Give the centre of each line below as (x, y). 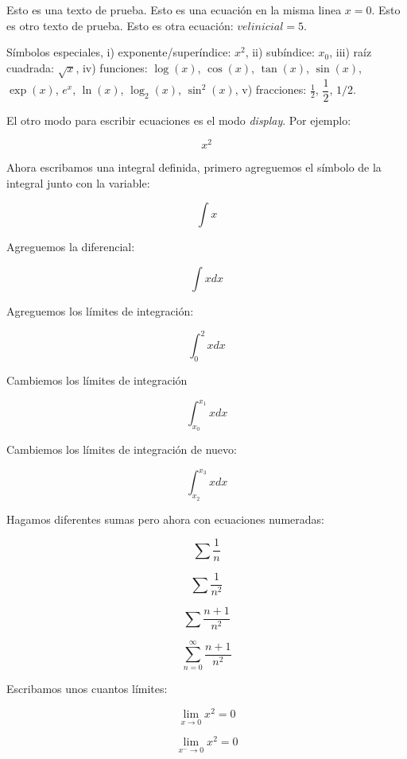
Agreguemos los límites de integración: (100, 311)
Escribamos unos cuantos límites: (87, 689)
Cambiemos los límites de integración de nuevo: (122, 449)
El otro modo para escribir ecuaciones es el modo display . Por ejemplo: (179, 120)
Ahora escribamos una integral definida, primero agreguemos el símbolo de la (194, 167)
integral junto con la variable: (78, 182)
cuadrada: (30, 67)
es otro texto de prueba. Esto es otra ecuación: (120, 25)
